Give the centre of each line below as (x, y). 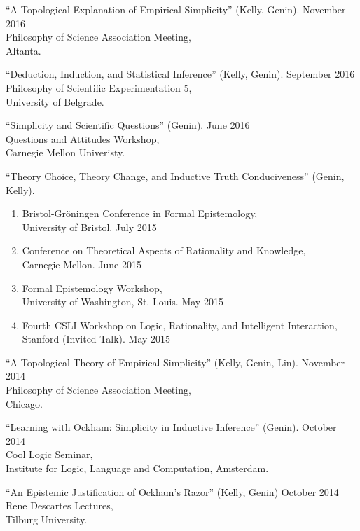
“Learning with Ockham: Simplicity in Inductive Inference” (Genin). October (171, 427)
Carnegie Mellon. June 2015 (82, 264)
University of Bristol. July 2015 (89, 227)
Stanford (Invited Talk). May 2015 (96, 339)
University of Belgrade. (55, 101)
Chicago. (24, 403)
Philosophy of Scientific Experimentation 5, (99, 87)
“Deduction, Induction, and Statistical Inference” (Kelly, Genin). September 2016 (180, 74)
